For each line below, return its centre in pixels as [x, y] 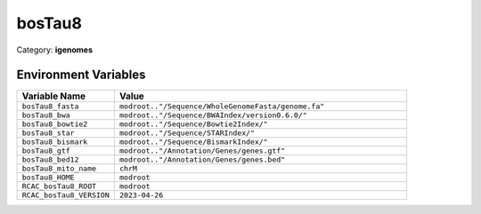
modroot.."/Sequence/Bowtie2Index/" [193, 124]
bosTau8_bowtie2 [55, 124]
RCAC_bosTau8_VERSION [66, 195]
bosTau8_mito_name [59, 169]
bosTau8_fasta [50, 107]
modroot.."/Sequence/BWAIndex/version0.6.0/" [213, 115]
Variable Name [54, 96]
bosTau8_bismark [55, 142]
